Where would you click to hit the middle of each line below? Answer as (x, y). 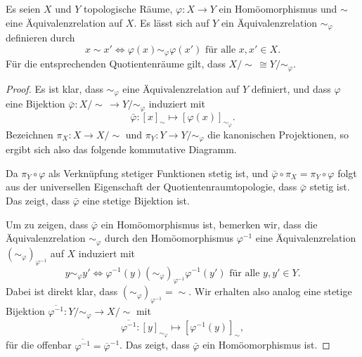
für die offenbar (39, 345)
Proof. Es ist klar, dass (54, 88)
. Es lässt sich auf (172, 22)
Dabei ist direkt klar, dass (62, 291)
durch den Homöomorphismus (169, 238)
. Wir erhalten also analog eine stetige (270, 291)
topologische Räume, (128, 9)
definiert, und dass (291, 88)
